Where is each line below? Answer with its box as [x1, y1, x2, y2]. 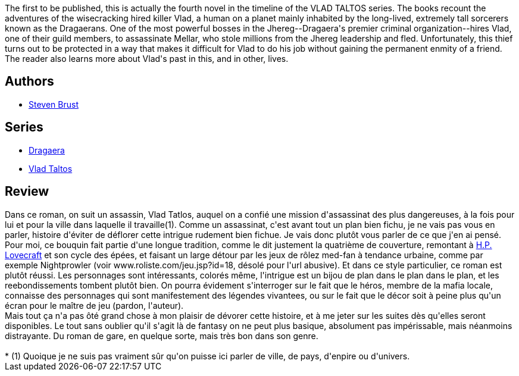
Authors [5, 74, 54, 89]
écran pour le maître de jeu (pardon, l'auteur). [5, 300, 184, 311]
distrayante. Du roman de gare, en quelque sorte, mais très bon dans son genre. [5, 330, 318, 341]
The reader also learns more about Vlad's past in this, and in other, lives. [5, 54, 289, 64]
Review [5, 184, 49, 199]
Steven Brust [29, 99, 79, 109]
